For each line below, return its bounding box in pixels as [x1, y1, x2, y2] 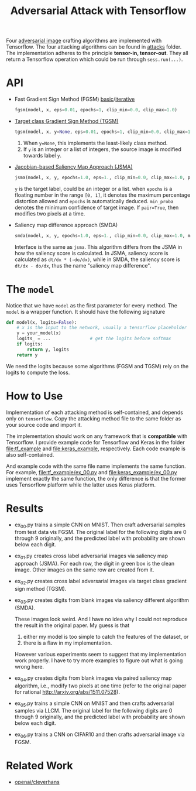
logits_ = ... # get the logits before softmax [16, 335, 171, 342]
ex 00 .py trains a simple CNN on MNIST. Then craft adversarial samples [14, 521, 185, 529]
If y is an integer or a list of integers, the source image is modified [23, 145, 181, 153]
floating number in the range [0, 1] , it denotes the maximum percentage [14, 191, 191, 198]
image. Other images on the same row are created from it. [14, 566, 154, 573]
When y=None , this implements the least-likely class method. [23, 139, 168, 146]
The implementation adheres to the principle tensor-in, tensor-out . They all [6, 50, 188, 57]
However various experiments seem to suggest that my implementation [14, 650, 187, 658]
